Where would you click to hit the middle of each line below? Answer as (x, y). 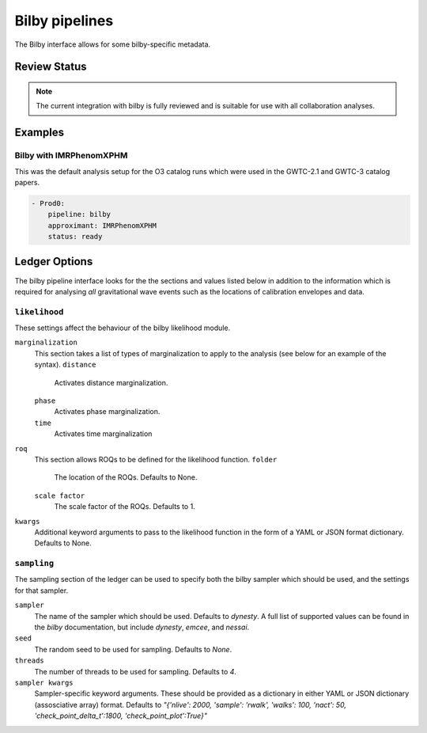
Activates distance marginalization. (111, 382)
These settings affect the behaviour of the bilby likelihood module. (123, 328)
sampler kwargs (44, 682)
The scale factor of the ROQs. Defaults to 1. (125, 507)
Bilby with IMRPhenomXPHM (71, 156)
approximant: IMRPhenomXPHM (102, 225)
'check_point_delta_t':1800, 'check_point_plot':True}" (121, 716)
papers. (27, 182)
